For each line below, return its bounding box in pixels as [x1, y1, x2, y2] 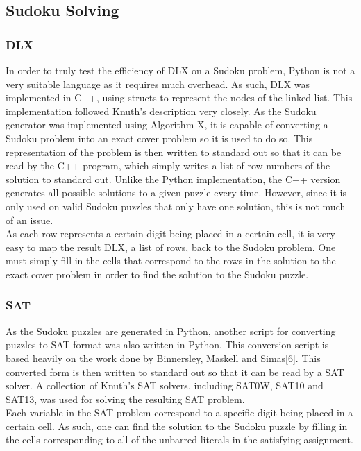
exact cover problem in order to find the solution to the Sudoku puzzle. [6, 266, 309, 281]
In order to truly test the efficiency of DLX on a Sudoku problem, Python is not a [6, 63, 355, 77]
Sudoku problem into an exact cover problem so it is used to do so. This [6, 130, 313, 145]
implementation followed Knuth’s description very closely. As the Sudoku [6, 103, 317, 118]
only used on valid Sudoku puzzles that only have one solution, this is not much [6, 198, 346, 213]
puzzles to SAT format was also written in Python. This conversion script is [6, 337, 329, 352]
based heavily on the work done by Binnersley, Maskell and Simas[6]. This [6, 350, 321, 365]
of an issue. [6, 212, 53, 227]
